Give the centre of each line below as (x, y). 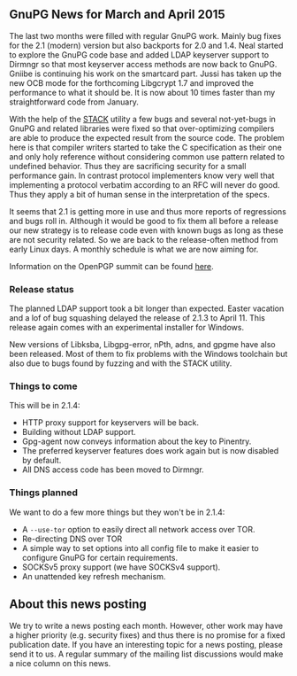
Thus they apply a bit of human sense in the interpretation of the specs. (139, 194)
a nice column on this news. (60, 663)
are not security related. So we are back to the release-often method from (144, 239)
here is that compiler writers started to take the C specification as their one (146, 147)
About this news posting (78, 605)
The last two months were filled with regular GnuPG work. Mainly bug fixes (145, 35)
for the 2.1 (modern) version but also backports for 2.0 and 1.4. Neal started (146, 45)
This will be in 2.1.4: (45, 406)
